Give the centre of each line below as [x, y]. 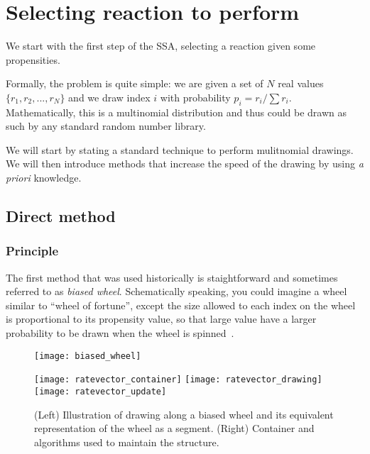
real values [301, 83]
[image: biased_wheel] [88, 356]
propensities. [33, 59]
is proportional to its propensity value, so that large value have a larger [161, 319]
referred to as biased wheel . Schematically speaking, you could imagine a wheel [176, 291]
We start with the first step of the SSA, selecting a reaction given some [161, 46]
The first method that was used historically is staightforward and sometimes [172, 277]
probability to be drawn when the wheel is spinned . [120, 333]
